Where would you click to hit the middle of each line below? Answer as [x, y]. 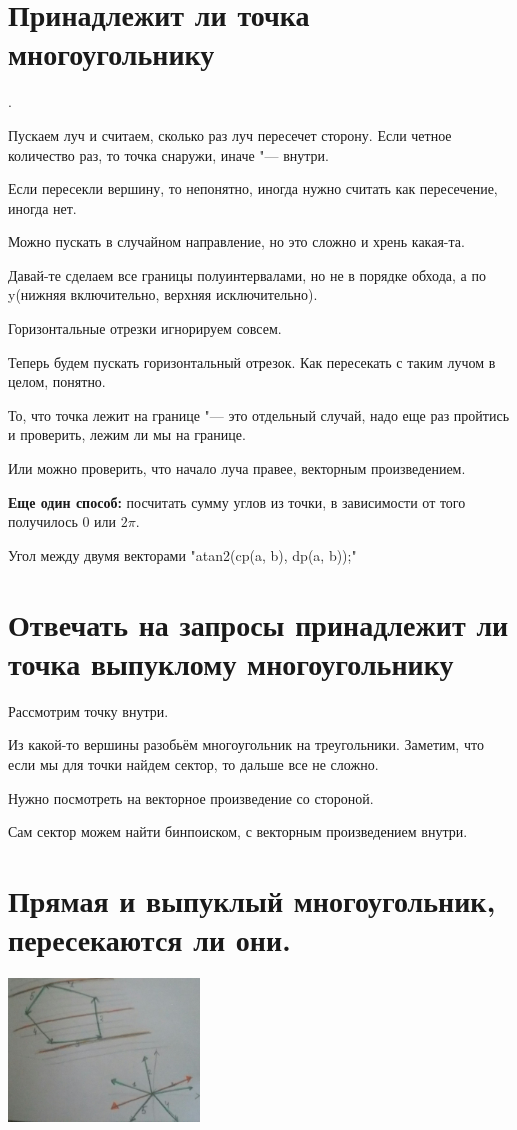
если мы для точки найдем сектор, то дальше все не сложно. [193, 763]
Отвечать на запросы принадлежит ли [258, 623]
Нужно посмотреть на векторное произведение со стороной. [191, 797]
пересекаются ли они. [149, 939]
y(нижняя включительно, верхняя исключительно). [163, 294]
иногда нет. [42, 207]
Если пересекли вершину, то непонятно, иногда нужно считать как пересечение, [253, 188]
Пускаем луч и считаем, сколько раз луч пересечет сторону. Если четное [230, 134]
